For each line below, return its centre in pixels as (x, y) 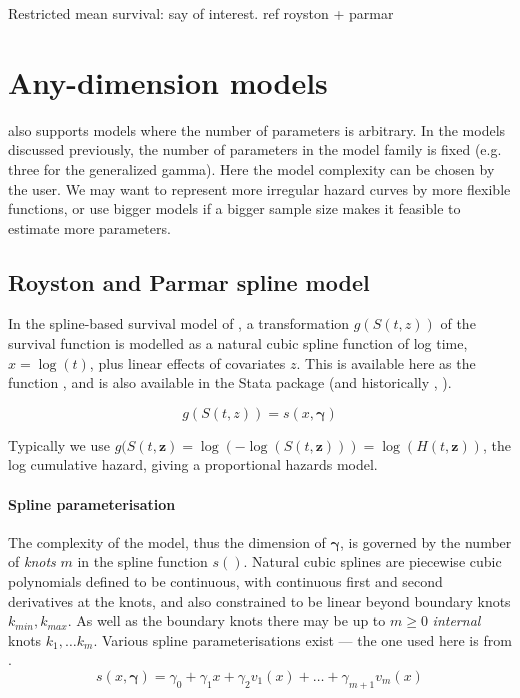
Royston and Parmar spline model (189, 281)
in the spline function (142, 561)
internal (456, 620)
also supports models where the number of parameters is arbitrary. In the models (257, 129)
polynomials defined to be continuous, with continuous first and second (225, 581)
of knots (32, 561)
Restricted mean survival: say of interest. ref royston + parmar (201, 13)
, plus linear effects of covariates (187, 362)
